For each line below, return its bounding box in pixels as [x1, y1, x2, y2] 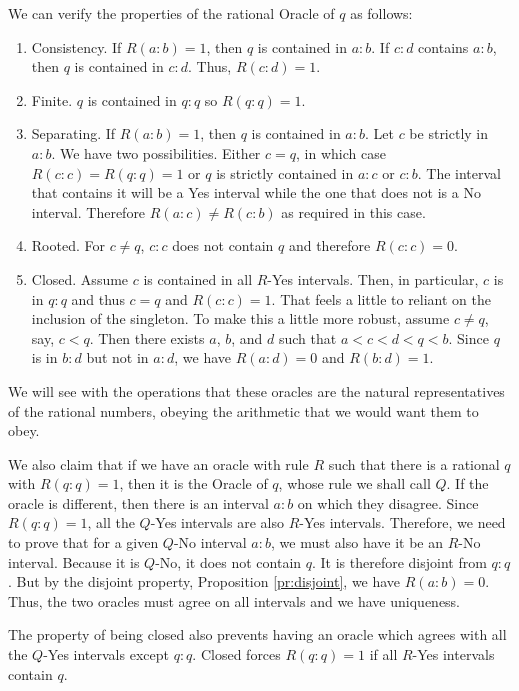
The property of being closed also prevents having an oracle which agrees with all [8, 624, 507, 645]
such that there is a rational [328, 453, 500, 474]
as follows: [350, 3, 413, 23]
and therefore [288, 235, 371, 256]
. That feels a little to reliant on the [271, 288, 492, 309]
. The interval [417, 162, 501, 183]
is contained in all [143, 268, 253, 289]
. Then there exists [89, 327, 205, 348]
